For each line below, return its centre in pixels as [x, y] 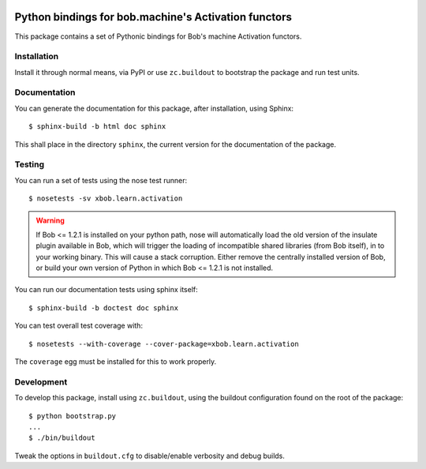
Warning [50, 220]
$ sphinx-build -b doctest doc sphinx [104, 308]
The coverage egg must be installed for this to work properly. [116, 362]
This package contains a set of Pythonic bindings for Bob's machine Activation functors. [158, 36]
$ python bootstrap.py [73, 416]
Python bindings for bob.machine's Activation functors [153, 17]
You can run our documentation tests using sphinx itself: [106, 290]
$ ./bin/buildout [62, 438]
